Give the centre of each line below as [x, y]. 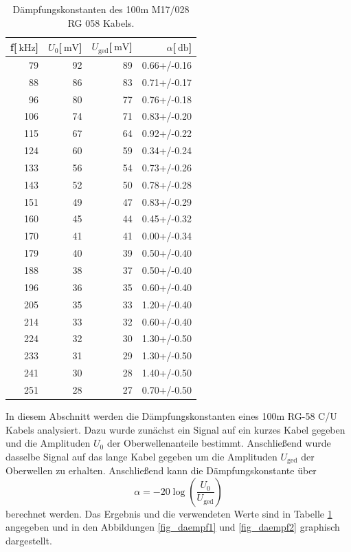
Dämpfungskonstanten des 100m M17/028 [101, 9]
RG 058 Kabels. [101, 22]
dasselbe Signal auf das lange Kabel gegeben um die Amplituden [141, 456]
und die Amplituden [48, 443]
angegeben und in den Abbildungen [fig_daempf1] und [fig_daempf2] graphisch [173, 527]
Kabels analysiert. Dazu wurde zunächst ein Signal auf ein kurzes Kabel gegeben [175, 429]
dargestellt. [29, 541]
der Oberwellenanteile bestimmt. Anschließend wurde [219, 443]
